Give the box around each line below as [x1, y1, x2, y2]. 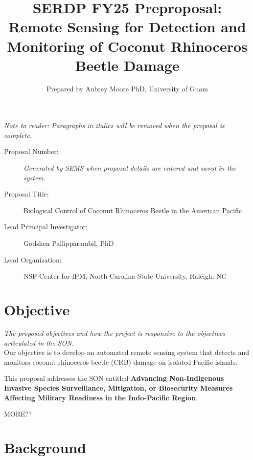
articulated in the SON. [4, 337, 74, 348]
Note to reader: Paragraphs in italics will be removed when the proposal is [4, 120, 225, 131]
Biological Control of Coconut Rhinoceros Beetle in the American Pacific [23, 205, 242, 215]
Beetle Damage [75, 55, 180, 75]
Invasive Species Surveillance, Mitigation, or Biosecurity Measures [4, 382, 233, 393]
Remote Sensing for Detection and [8, 17, 246, 37]
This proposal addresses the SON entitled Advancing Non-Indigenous [4, 373, 224, 383]
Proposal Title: [4, 189, 49, 199]
